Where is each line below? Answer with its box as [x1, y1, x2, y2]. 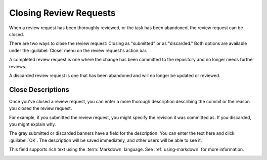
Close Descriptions [9, 85, 69, 94]
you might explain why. [9, 121, 56, 127]
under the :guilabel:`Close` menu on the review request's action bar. [9, 47, 148, 53]
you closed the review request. [9, 105, 72, 111]
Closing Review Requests [9, 7, 116, 18]
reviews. [9, 63, 27, 69]
